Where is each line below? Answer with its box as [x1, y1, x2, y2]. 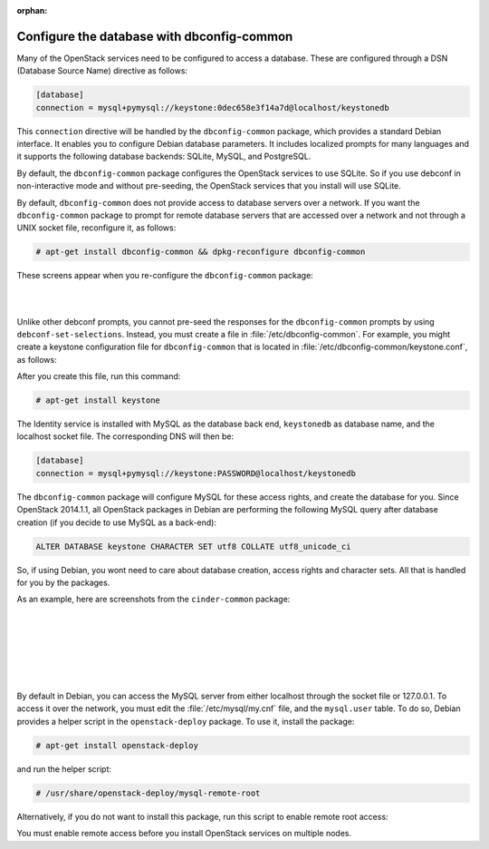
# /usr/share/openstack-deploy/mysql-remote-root [35, 787, 261, 798]
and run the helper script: [16, 763, 112, 775]
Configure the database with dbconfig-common [16, 28, 293, 44]
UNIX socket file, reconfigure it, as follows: [16, 222, 177, 233]
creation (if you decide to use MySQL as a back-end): [16, 517, 217, 528]
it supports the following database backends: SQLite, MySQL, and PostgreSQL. [16, 151, 312, 162]
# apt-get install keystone [35, 395, 160, 405]
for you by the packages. [16, 577, 110, 588]
